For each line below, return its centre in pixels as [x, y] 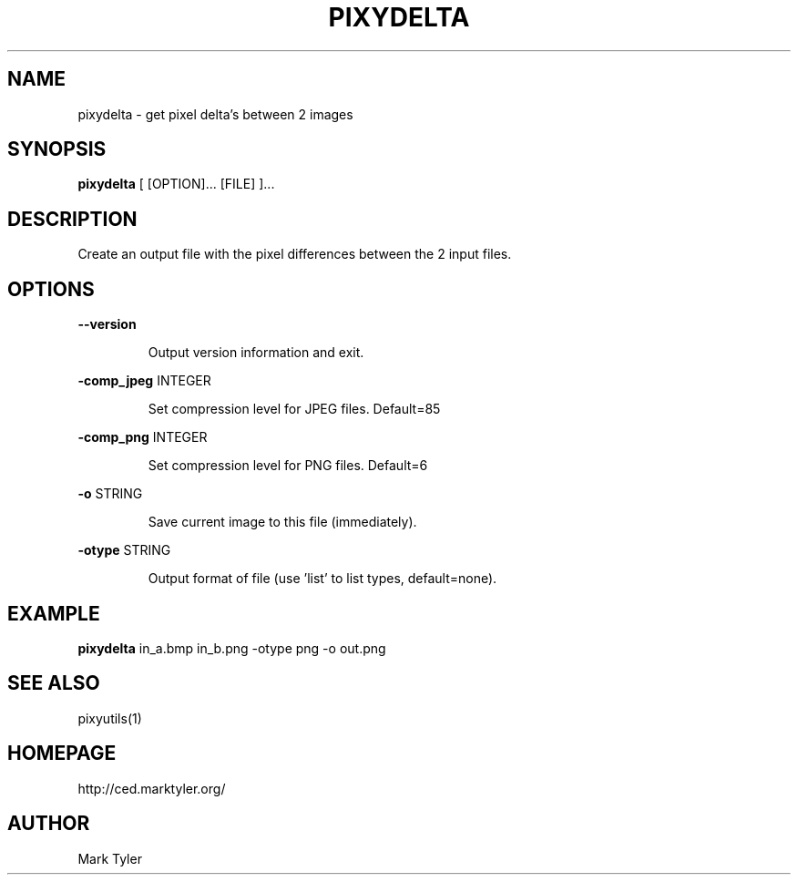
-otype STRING [124, 550]
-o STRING [110, 494]
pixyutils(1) [110, 718]
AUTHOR [49, 824]
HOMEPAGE [62, 754]
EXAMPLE [54, 613]
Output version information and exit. [256, 353]
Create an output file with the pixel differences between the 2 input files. [295, 254]
